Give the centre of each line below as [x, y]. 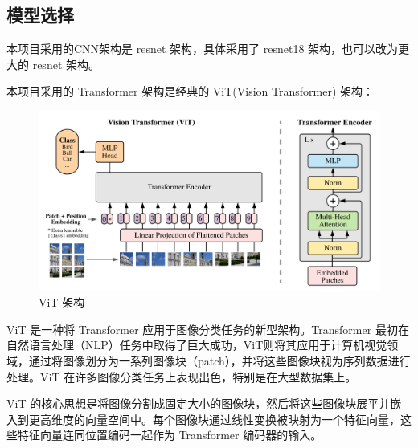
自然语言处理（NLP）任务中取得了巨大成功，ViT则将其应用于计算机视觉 [197, 345]
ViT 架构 [62, 302]
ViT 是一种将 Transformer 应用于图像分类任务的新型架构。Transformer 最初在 [208, 329]
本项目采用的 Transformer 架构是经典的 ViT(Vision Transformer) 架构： [191, 91]
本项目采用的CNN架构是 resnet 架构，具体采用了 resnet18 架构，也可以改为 [203, 49]
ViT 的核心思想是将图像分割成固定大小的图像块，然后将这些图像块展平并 [199, 403]
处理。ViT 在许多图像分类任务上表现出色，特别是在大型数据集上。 [182, 376]
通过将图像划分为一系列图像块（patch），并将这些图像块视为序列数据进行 [219, 360]
